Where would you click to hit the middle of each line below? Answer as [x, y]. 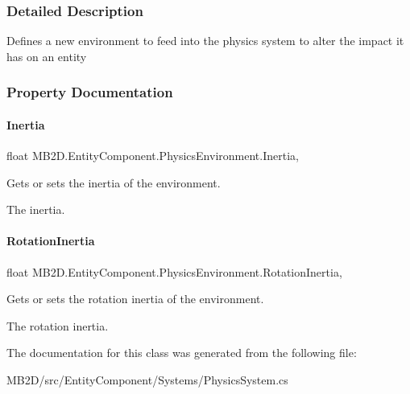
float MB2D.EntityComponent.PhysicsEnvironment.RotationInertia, [174, 271]
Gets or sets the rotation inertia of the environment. [135, 299]
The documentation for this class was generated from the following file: [182, 353]
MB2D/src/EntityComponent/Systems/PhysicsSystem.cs [147, 380]
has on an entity [47, 56]
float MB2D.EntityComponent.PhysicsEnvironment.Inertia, [153, 156]
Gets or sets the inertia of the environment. [114, 182]
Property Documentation [90, 92]
